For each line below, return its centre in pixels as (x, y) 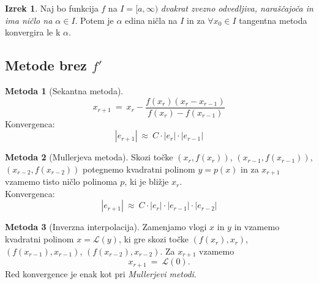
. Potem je (94, 20)
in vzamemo (257, 227)
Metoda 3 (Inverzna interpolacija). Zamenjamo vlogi (106, 227)
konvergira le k (33, 32)
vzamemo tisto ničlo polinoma (61, 181)
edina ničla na (151, 20)
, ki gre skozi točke (153, 239)
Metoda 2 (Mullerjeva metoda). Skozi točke (89, 157)
